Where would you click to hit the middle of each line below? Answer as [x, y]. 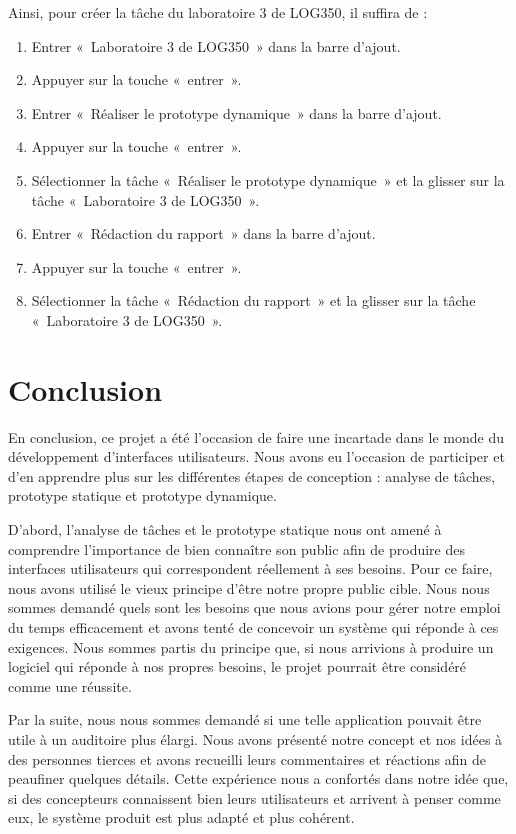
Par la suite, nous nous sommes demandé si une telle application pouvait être [245, 719]
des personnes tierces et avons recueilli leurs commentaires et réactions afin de [247, 758]
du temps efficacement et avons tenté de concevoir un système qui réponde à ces [253, 627]
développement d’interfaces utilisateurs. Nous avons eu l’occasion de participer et [256, 456]
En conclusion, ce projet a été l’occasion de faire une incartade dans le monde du [256, 436]
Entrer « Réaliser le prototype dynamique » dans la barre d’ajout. [236, 112]
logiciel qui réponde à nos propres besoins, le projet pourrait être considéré [237, 666]
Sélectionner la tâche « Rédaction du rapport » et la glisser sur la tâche [253, 300]
